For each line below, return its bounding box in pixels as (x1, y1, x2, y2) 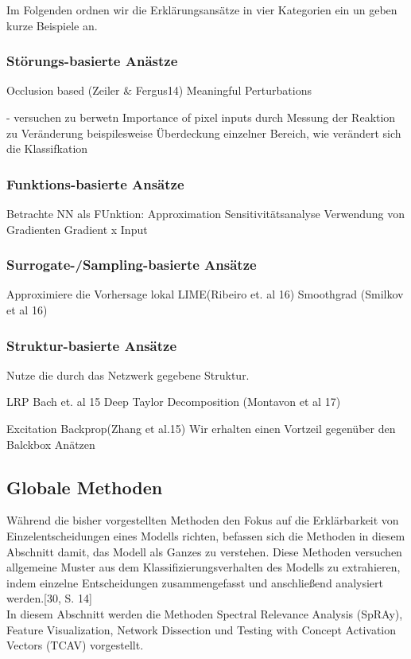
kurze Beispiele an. (6, 17, 98, 33)
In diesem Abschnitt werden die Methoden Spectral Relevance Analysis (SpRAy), (6, 605, 403, 622)
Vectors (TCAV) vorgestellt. (6, 637, 144, 653)
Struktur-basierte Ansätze (6, 335, 177, 355)
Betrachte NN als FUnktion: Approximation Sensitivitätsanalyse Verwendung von (6, 205, 405, 221)
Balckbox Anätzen (6, 435, 95, 452)
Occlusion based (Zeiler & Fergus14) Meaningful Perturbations (6, 82, 312, 99)
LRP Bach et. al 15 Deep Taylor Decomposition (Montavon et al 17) (6, 393, 341, 410)
